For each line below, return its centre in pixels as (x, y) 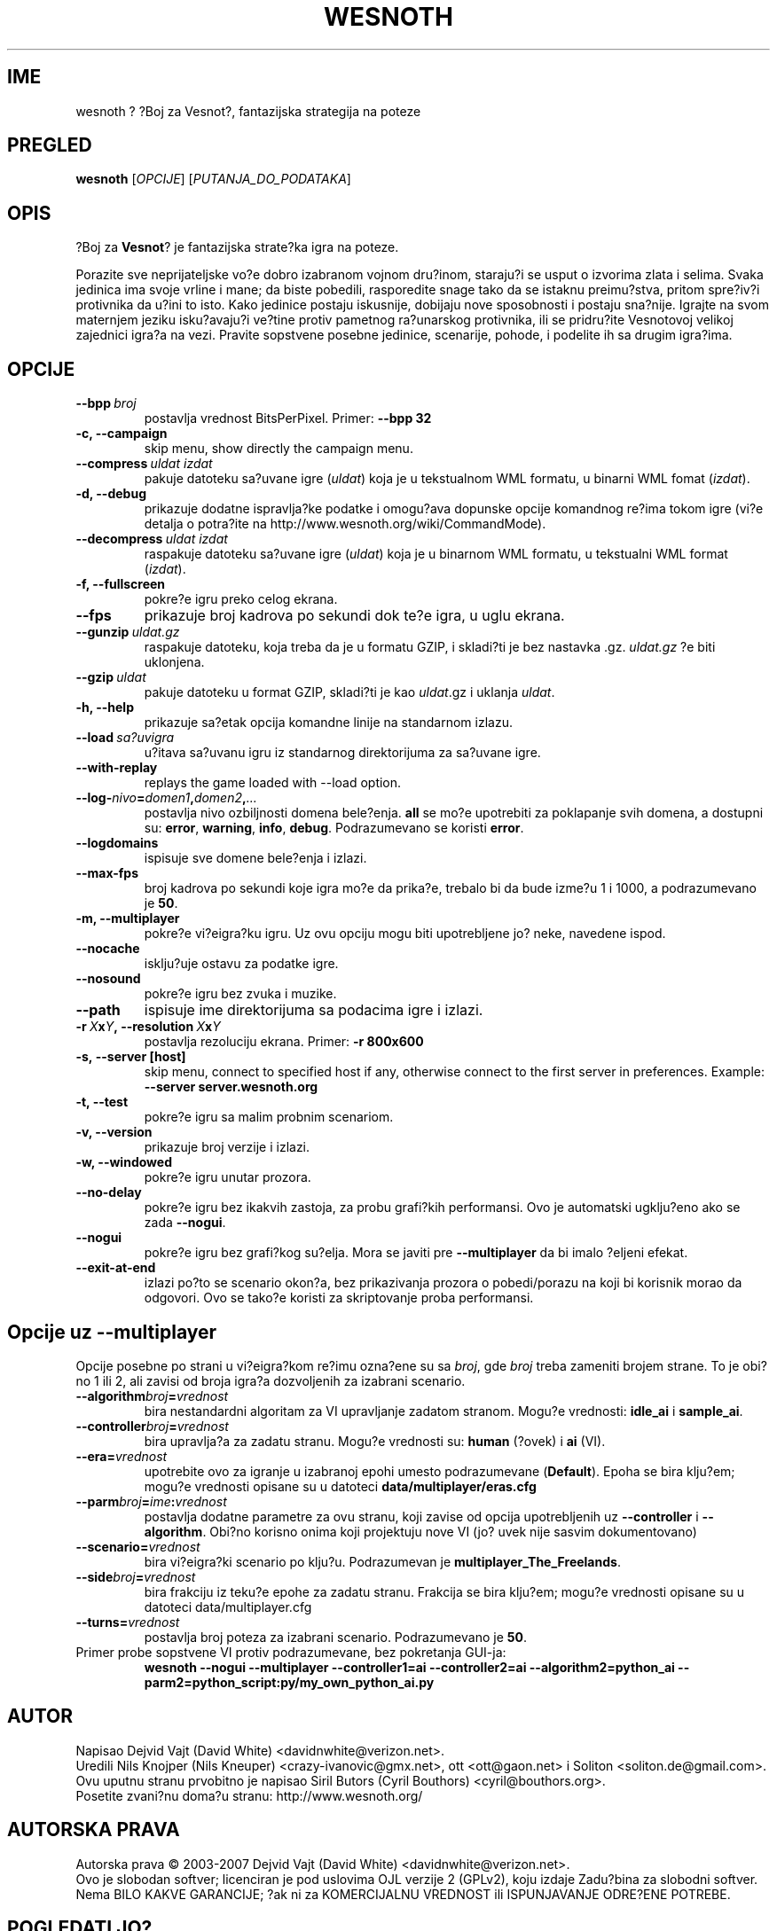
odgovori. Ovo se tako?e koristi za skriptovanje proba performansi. (339, 1298)
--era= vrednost (122, 1456)
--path (98, 1010)
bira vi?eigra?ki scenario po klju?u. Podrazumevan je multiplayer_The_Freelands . (382, 1561)
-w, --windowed (124, 1162)
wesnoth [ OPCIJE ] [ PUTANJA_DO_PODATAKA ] (213, 179)
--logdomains (117, 843)
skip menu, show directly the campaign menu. (279, 449)
